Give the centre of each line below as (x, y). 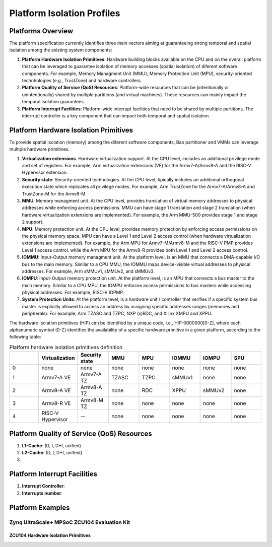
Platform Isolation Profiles (65, 13)
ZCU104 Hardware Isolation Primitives (50, 535)
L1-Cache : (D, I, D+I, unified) (52, 445)
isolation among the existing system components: (61, 50)
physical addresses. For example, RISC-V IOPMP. (73, 293)
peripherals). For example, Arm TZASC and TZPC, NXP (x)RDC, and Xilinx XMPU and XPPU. (117, 314)
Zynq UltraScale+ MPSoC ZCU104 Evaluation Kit (70, 522)
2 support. (33, 222)
